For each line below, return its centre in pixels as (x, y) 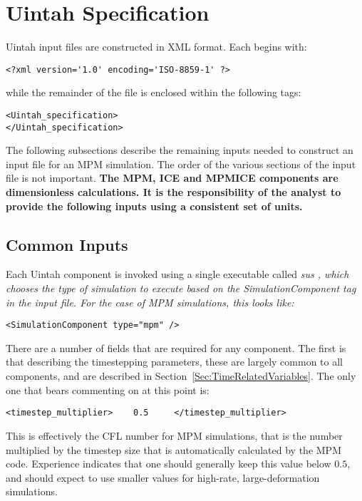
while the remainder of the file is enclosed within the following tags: (154, 92)
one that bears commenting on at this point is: (108, 389)
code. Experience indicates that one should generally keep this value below (169, 464)
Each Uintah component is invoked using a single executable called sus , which (177, 274)
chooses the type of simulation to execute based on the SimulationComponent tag (181, 288)
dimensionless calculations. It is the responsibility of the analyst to (174, 192)
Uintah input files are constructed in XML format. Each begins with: (156, 47)
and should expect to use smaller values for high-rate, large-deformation (163, 477)
